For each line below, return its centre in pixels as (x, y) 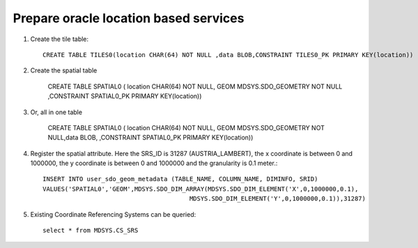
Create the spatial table (64, 70)
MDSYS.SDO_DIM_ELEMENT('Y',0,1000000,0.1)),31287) (277, 199)
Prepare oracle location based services (129, 18)
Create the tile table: (60, 39)
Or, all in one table (56, 112)
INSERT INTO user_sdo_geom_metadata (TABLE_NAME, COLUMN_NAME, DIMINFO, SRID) (180, 179)
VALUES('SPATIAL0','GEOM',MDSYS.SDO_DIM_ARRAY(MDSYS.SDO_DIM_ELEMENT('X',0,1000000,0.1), (201, 189)
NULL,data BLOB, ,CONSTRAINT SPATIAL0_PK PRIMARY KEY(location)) (150, 138)
